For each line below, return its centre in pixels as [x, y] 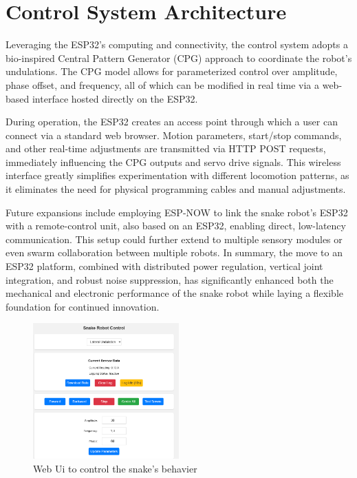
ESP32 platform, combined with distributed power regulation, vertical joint [164, 266]
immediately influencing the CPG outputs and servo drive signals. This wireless [173, 162]
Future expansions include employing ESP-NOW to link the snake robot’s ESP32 [177, 212]
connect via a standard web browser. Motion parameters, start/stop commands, [174, 135]
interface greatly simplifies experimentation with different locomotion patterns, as [177, 175]
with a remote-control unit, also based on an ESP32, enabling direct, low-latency [176, 226]
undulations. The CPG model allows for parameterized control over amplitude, [172, 71]
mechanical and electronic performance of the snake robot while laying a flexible [175, 293]
